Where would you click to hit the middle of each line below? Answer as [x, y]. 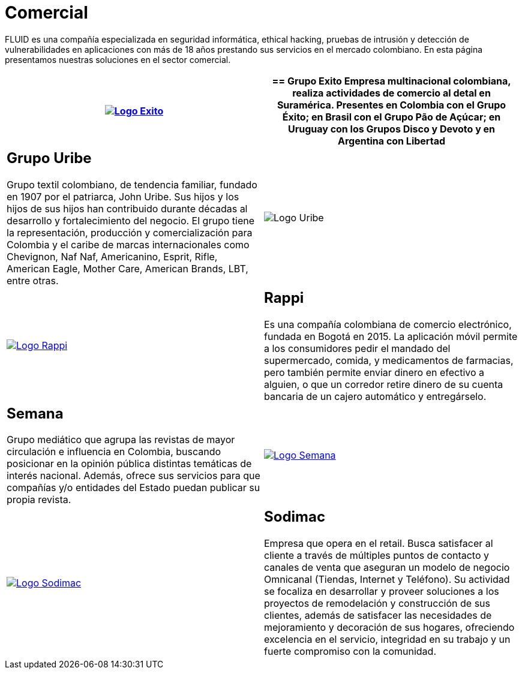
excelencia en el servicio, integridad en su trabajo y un [387, 640]
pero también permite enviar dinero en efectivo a [374, 372]
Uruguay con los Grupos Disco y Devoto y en [391, 129]
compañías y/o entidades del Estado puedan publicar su [133, 488]
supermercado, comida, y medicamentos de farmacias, [389, 360]
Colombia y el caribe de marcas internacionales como [128, 244]
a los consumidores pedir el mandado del [357, 348]
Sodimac [295, 517]
